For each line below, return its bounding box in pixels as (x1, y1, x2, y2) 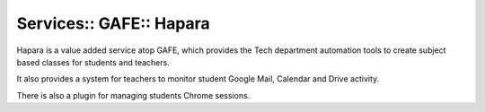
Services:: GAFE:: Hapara (16, 13, 210, 33)
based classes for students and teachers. (16, 56, 170, 67)
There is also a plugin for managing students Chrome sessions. (16, 90, 251, 100)
